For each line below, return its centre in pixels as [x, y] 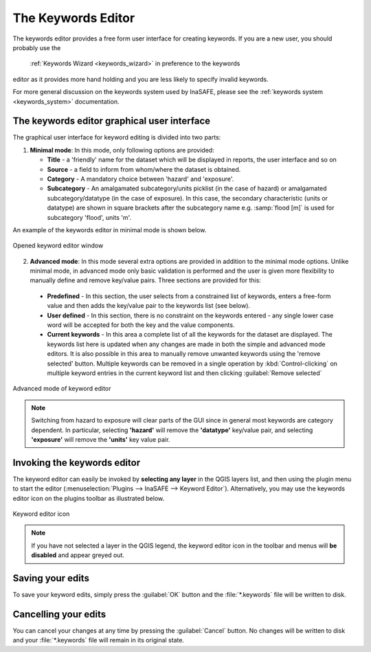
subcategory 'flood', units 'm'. [89, 217]
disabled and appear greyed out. [78, 555]
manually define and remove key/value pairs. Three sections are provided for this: [145, 280]
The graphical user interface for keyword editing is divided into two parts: [117, 137]
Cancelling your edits [59, 614]
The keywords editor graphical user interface [112, 121]
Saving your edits [51, 578]
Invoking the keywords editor [77, 463]
